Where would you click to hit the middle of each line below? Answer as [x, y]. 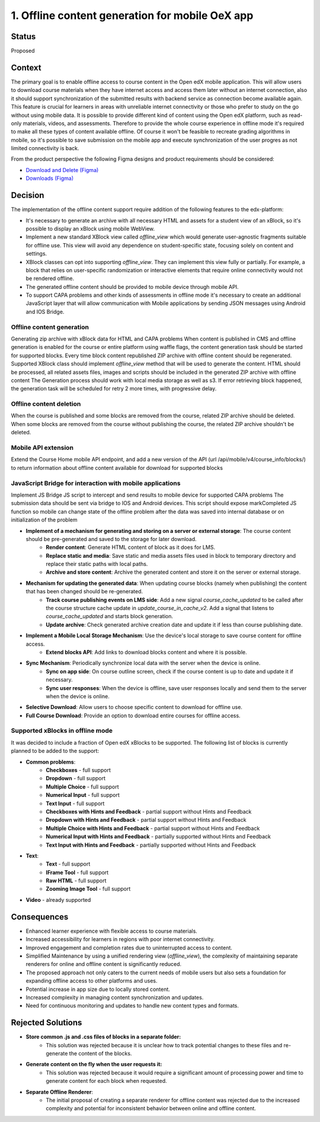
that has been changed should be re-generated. [84, 592]
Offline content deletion [46, 404]
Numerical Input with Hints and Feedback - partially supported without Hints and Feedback [159, 837]
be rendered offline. [50, 278]
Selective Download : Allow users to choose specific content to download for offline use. [134, 707]
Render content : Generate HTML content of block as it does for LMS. [131, 547]
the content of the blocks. [100, 1053]
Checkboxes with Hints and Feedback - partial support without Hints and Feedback [149, 811]
